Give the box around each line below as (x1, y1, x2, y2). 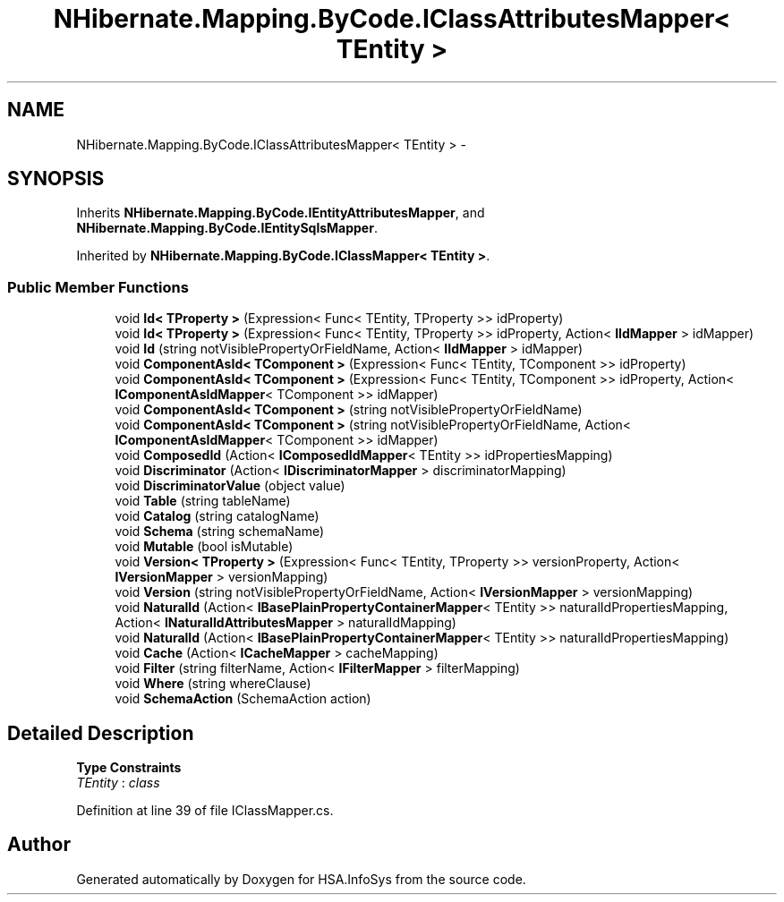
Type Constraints (76, 760, 182, 776)
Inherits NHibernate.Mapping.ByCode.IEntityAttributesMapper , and (76, 205, 485, 221)
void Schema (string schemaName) (115, 523, 324, 540)
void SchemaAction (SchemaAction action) (115, 691, 371, 707)
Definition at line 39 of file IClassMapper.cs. (76, 803, 334, 819)
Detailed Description (7, 721, 194, 745)
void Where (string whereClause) (115, 676, 311, 692)
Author (7, 833, 71, 856)
